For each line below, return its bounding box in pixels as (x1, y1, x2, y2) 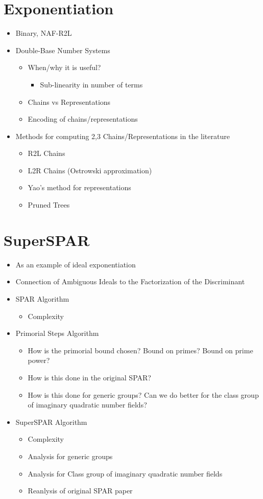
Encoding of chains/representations (28, 114, 138, 124)
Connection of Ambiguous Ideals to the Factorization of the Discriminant (15, 276, 245, 287)
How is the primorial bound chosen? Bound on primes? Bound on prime (28, 345, 253, 355)
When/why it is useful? (28, 62, 101, 73)
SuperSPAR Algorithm (15, 416, 87, 427)
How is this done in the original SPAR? (28, 372, 151, 382)
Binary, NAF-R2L (15, 28, 72, 38)
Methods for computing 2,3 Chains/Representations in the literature (15, 130, 230, 141)
